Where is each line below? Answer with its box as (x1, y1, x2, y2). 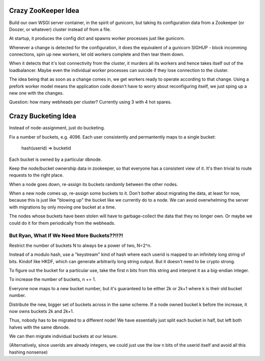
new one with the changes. (9, 90, 64, 96)
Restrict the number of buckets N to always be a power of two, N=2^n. (9, 242, 152, 248)
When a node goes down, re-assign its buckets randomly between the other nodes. (9, 181, 178, 187)
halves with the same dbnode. (9, 324, 70, 330)
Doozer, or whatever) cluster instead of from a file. (9, 26, 111, 32)
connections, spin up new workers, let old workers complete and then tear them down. (9, 52, 185, 58)
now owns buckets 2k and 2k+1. (9, 308, 74, 314)
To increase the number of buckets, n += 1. (9, 276, 96, 282)
